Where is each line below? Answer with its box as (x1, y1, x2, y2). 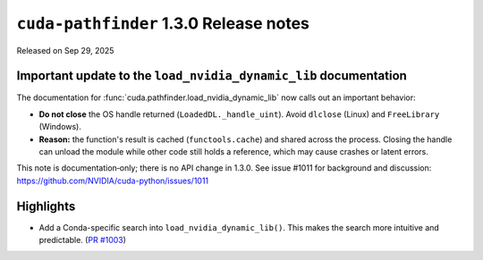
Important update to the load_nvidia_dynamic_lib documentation (16, 68, 407, 84)
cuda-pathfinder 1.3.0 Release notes (16, 13, 310, 33)
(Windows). (38, 122, 82, 132)
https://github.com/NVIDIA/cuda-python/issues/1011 (16, 175, 209, 186)
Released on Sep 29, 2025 (16, 45, 114, 55)
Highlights (16, 198, 76, 214)
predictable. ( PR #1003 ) (38, 235, 127, 246)
